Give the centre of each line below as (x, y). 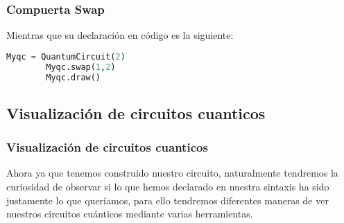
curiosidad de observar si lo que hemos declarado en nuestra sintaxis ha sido (168, 187)
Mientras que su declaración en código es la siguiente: (120, 35)
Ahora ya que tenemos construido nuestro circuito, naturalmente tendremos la (172, 173)
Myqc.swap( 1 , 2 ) (81, 67)
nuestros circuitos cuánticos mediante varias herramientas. (130, 214)
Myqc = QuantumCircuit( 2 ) (66, 56)
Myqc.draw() (74, 77)
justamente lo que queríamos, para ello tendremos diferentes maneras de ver (167, 200)
